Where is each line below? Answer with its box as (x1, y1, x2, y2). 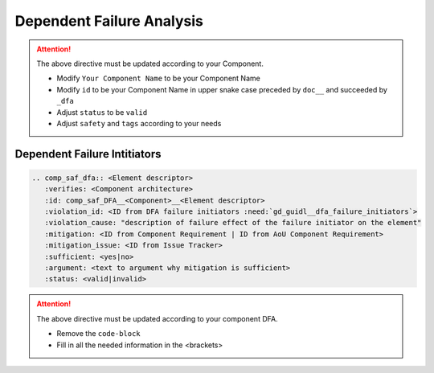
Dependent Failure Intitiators (14, 147, 162, 161)
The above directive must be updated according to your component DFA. (36, 314, 278, 323)
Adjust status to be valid (56, 107, 148, 117)
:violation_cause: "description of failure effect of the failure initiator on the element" (44, 218, 422, 227)
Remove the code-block (56, 329, 141, 338)
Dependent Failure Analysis (14, 12, 204, 30)
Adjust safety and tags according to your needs (56, 118, 222, 128)
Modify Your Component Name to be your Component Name (56, 73, 260, 84)
